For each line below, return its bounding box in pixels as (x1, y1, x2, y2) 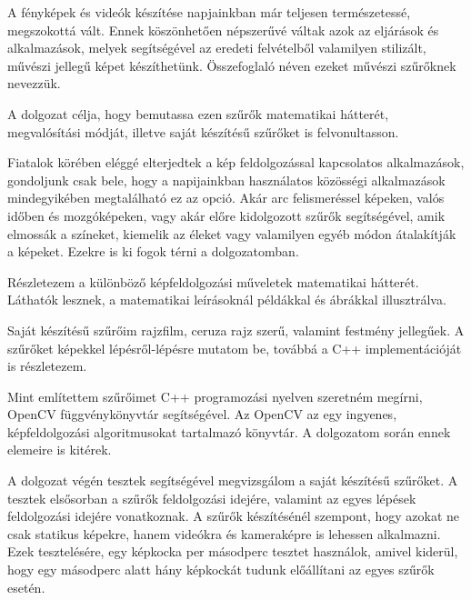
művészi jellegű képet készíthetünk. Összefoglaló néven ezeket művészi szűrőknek (7, 55, 456, 75)
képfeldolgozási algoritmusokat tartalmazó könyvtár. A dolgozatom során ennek (7, 422, 451, 441)
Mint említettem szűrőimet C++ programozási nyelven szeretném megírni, (7, 386, 423, 405)
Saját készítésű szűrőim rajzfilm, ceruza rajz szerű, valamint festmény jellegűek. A (7, 320, 465, 339)
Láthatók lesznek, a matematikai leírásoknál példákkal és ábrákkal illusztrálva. (7, 290, 446, 309)
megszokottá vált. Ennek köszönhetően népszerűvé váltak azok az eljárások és (7, 20, 439, 39)
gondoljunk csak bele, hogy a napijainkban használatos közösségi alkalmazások (7, 170, 446, 189)
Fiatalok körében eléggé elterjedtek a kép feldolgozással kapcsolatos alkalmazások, (7, 153, 465, 172)
